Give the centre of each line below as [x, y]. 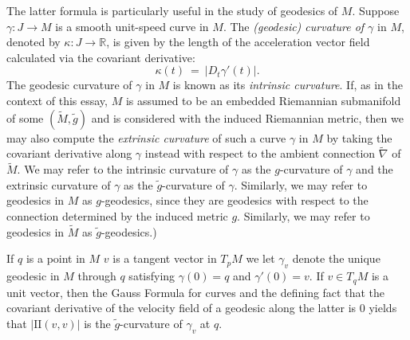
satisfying [152, 276]
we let [260, 258]
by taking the [359, 137]
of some [25, 117]
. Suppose [376, 10]
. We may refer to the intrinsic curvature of [123, 169]
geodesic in [33, 276]
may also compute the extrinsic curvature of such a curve [146, 137]
